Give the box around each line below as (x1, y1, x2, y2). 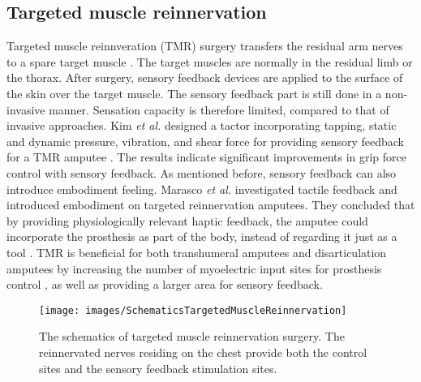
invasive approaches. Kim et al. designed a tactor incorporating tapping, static (6, 117, 397, 134)
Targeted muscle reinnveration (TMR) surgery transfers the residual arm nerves (6, 37, 403, 54)
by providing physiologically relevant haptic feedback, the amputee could (6, 212, 368, 229)
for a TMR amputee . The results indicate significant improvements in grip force (6, 148, 407, 165)
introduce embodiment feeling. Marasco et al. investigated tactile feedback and (6, 180, 397, 197)
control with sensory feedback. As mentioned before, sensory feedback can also (6, 164, 397, 181)
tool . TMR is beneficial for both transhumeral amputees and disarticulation (6, 243, 387, 260)
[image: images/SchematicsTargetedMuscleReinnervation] (39, 304, 347, 316)
